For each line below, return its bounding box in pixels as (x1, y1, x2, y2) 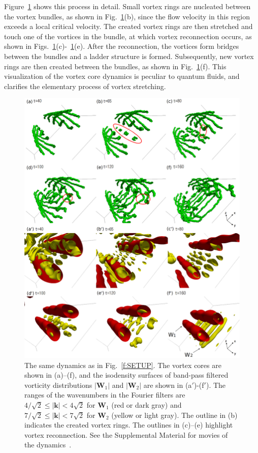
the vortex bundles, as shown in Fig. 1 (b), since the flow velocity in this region (4, 11, 250, 21)
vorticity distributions (24, 379, 92, 390)
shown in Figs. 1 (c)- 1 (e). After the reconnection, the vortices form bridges (4, 41, 239, 51)
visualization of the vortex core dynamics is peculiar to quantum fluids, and (4, 71, 240, 81)
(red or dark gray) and (111, 399, 182, 410)
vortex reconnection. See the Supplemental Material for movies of (24, 429, 228, 440)
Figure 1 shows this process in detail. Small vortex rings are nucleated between (4, 1, 251, 11)
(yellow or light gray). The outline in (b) (111, 409, 238, 420)
